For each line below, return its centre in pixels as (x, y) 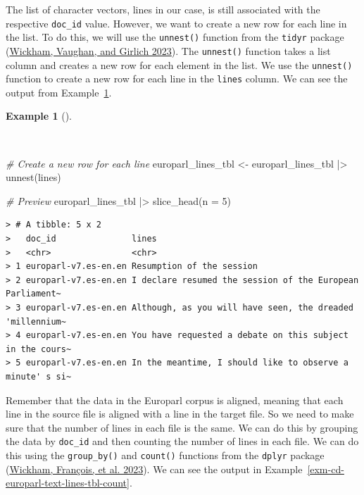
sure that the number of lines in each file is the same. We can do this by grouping (182, 427)
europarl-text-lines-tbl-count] (68, 483)
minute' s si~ (39, 376)
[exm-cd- (326, 469)
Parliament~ (33, 294)
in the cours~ (39, 349)
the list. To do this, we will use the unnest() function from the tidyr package (175, 37)
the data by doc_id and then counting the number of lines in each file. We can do (182, 441)
